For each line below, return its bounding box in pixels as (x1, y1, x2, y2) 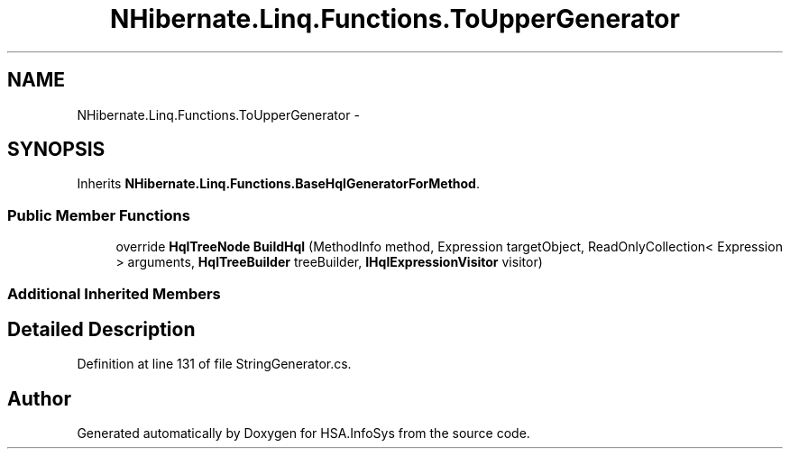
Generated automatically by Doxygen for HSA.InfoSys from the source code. (77, 425, 530, 442)
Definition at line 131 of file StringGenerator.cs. (77, 356, 352, 372)
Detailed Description (7, 317, 196, 341)
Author (7, 387, 71, 410)
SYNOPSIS (7, 138, 106, 161)
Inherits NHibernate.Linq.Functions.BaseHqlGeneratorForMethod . (77, 176, 480, 192)
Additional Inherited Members (7, 284, 221, 303)
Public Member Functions (7, 205, 190, 224)
